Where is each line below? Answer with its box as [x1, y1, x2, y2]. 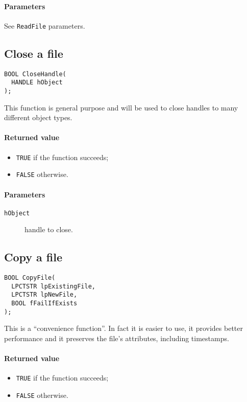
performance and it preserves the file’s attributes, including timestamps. [4, 333, 229, 344]
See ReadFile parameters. [4, 20, 85, 31]
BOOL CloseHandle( [4, 70, 66, 78]
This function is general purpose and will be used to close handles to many [4, 102, 238, 113]
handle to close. [24, 224, 73, 235]
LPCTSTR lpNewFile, [11, 291, 78, 299]
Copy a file [4, 249, 63, 265]
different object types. [4, 112, 72, 123]
